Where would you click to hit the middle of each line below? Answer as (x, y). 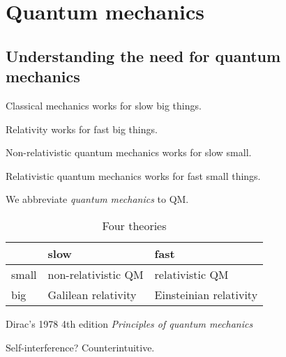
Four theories (134, 225)
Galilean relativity (92, 294)
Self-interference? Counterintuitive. (80, 347)
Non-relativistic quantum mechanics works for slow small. (129, 152)
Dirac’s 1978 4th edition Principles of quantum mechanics (129, 323)
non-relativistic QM (96, 274)
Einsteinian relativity (206, 294)
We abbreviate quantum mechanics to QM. (97, 199)
